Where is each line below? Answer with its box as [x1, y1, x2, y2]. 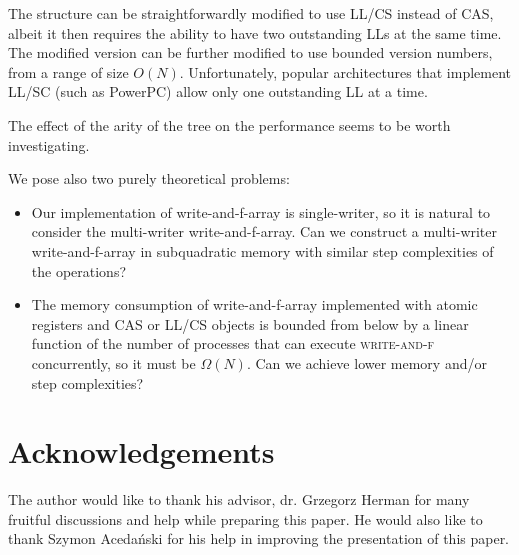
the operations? [31, 260, 127, 281]
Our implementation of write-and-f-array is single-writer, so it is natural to [31, 201, 491, 222]
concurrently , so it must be [31, 352, 196, 373]
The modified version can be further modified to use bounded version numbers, [8, 42, 493, 63]
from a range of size [8, 61, 129, 82]
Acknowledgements [8, 431, 275, 472]
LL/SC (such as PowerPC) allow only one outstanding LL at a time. [8, 81, 428, 102]
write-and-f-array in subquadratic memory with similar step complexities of [31, 240, 494, 261]
